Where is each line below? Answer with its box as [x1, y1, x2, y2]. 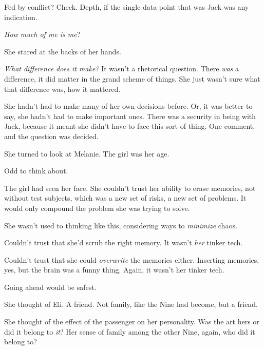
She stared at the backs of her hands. [4, 46, 121, 56]
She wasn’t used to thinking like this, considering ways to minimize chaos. [4, 220, 237, 230]
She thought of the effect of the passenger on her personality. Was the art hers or [4, 316, 259, 327]
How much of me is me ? [4, 29, 81, 40]
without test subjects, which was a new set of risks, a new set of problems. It [4, 192, 247, 203]
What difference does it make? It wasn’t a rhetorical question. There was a [4, 63, 239, 74]
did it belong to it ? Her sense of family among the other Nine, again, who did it [4, 326, 255, 337]
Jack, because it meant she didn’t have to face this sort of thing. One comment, [4, 121, 255, 131]
